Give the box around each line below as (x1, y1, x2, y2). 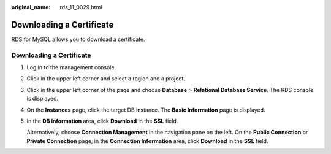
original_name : (11, 4, 51, 10)
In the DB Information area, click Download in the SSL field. (26, 117, 178, 125)
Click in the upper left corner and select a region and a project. (26, 75, 185, 82)
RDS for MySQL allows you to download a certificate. (11, 36, 145, 43)
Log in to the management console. (26, 64, 116, 71)
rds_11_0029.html (59, 4, 102, 10)
